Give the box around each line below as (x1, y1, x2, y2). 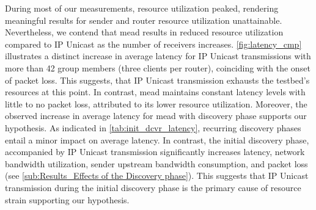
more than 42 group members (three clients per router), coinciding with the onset (5, 61, 310, 74)
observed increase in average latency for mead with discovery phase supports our (5, 109, 307, 122)
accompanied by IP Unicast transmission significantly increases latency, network (5, 145, 305, 158)
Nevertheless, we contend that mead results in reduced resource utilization (5, 26, 284, 38)
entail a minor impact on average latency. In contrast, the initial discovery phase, (5, 133, 309, 146)
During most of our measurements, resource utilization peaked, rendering (5, 2, 279, 14)
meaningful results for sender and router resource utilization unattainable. (5, 13, 282, 26)
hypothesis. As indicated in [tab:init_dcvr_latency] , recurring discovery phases (5, 121, 301, 134)
